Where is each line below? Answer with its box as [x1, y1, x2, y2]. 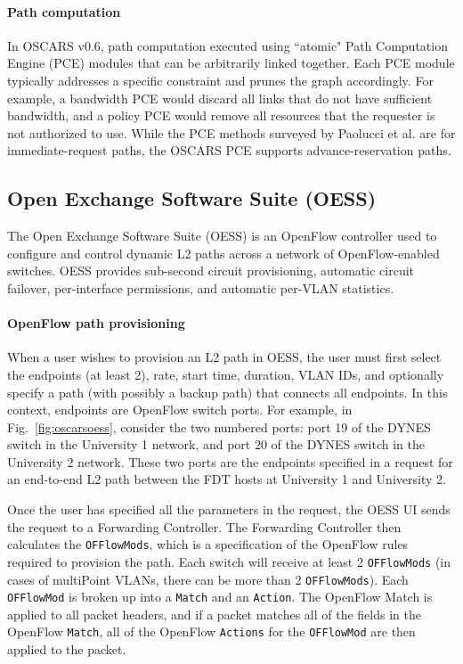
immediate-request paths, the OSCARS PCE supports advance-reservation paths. [7, 141, 451, 160]
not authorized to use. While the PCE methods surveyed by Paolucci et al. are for [7, 123, 456, 142]
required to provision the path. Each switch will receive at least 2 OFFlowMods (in [7, 552, 451, 570]
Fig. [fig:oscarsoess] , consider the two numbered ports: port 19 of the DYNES [7, 417, 431, 436]
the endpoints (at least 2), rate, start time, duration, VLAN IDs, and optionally [7, 365, 444, 383]
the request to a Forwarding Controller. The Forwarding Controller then [7, 517, 402, 536]
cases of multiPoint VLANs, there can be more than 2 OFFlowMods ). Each [7, 570, 409, 588]
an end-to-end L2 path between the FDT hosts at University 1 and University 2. [7, 470, 446, 488]
